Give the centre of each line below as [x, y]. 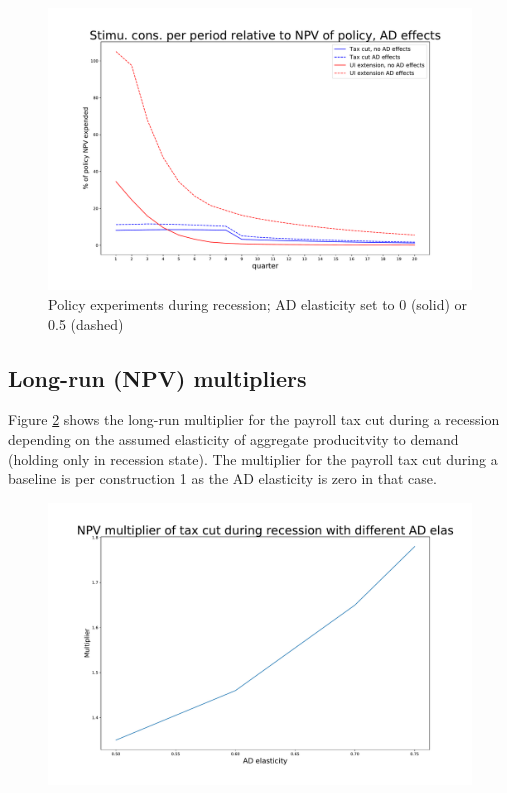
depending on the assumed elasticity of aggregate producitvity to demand [233, 438]
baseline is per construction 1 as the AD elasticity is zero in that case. [222, 478]
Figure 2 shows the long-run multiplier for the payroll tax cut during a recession [254, 419]
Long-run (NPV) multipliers [157, 377]
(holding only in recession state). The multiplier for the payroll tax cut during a [253, 458]
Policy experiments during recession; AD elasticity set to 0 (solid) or [258, 303]
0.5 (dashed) [86, 323]
